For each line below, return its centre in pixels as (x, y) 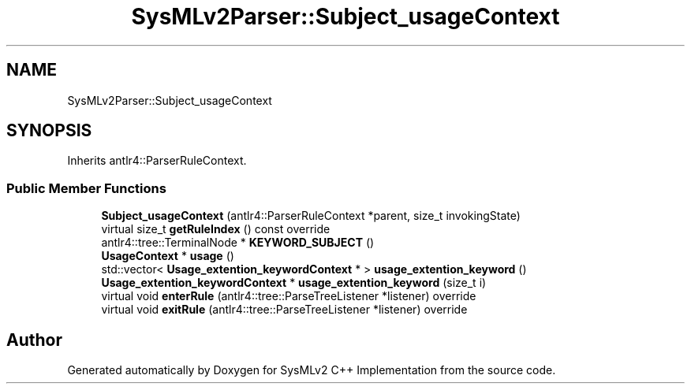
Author (34, 340)
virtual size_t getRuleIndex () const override (216, 229)
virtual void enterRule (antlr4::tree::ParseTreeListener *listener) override (289, 296)
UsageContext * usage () (168, 256)
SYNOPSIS (49, 131)
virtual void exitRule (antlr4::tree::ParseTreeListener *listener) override (284, 310)
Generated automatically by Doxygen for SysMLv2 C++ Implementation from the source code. (312, 370)
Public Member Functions (86, 188)
